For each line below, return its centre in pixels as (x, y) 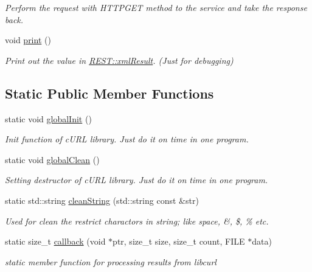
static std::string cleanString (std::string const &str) (102, 200)
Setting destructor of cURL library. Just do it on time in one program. (137, 180)
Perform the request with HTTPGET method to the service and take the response (156, 7)
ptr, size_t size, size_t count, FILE (179, 241)
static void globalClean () (52, 159)
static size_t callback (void (55, 241)
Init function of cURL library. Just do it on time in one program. (127, 139)
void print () (28, 40)
